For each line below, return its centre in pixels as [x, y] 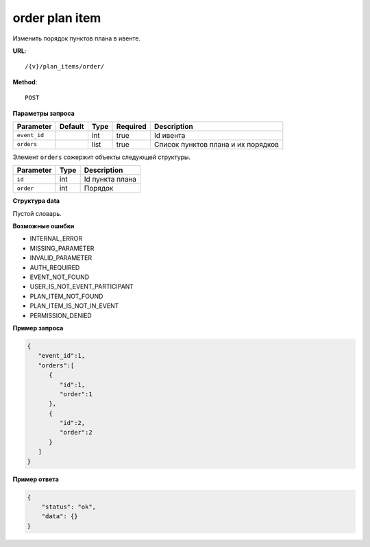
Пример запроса [38, 328]
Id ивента [170, 135]
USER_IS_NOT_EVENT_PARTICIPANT [82, 287]
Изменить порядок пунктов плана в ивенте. [77, 38]
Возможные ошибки [44, 226]
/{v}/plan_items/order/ [65, 66]
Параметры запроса [44, 113]
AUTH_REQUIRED [55, 267]
